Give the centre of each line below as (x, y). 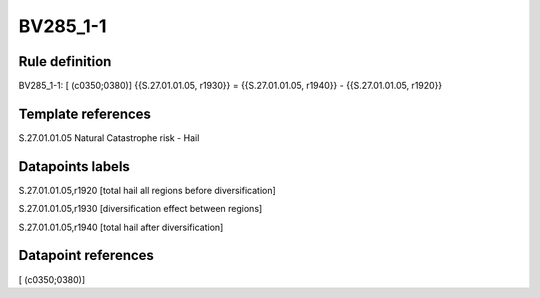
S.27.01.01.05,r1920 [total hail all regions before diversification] (147, 190)
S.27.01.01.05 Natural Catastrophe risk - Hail (109, 137)
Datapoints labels (74, 166)
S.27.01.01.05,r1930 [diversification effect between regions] (140, 209)
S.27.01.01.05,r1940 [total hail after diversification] (121, 227)
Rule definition (65, 61)
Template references (85, 113)
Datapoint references (86, 255)
